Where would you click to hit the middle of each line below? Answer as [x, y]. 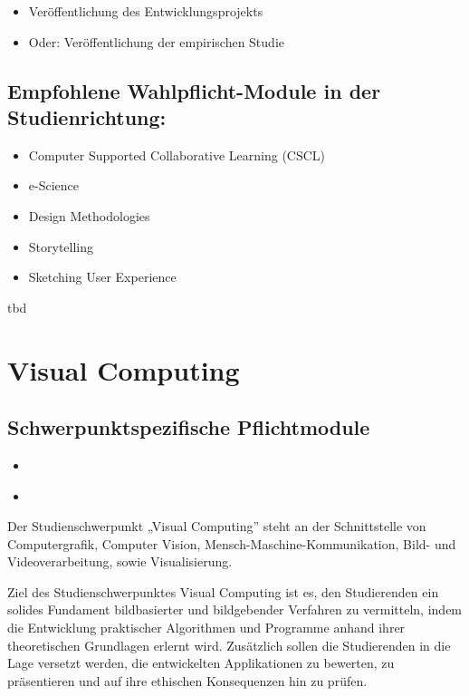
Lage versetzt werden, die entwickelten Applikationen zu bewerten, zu [201, 663]
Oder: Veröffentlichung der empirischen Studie [156, 41]
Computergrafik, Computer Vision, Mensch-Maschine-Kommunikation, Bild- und [232, 543]
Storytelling [61, 246]
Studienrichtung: [87, 116]
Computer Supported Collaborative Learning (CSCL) [177, 155]
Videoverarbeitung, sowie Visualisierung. [120, 561]
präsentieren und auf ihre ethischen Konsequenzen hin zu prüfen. [187, 680]
